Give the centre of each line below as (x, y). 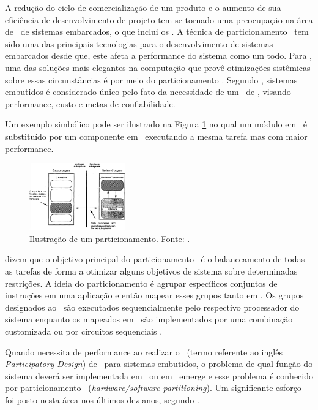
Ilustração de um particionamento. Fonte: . (110, 238)
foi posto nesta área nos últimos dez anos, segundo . (102, 400)
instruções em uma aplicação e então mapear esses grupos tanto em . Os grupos (154, 295)
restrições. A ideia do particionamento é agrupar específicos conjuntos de (141, 283)
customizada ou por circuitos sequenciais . (84, 331)
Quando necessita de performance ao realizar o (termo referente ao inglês (144, 351)
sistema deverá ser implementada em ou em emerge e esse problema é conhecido (159, 375)
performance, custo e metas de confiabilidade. (90, 103)
